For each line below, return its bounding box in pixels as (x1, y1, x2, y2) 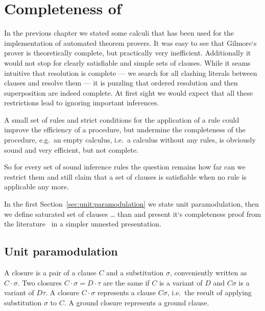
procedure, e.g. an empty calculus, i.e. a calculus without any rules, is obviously (4, 134, 256, 145)
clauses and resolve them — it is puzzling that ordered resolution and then (4, 77, 238, 88)
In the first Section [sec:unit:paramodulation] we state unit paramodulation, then (4, 199, 259, 209)
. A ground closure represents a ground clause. (64, 297, 209, 307)
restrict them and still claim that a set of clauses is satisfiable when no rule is (4, 171, 247, 182)
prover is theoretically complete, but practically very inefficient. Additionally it (4, 47, 251, 58)
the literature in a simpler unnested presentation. (4, 218, 162, 229)
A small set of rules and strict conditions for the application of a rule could (4, 114, 239, 125)
